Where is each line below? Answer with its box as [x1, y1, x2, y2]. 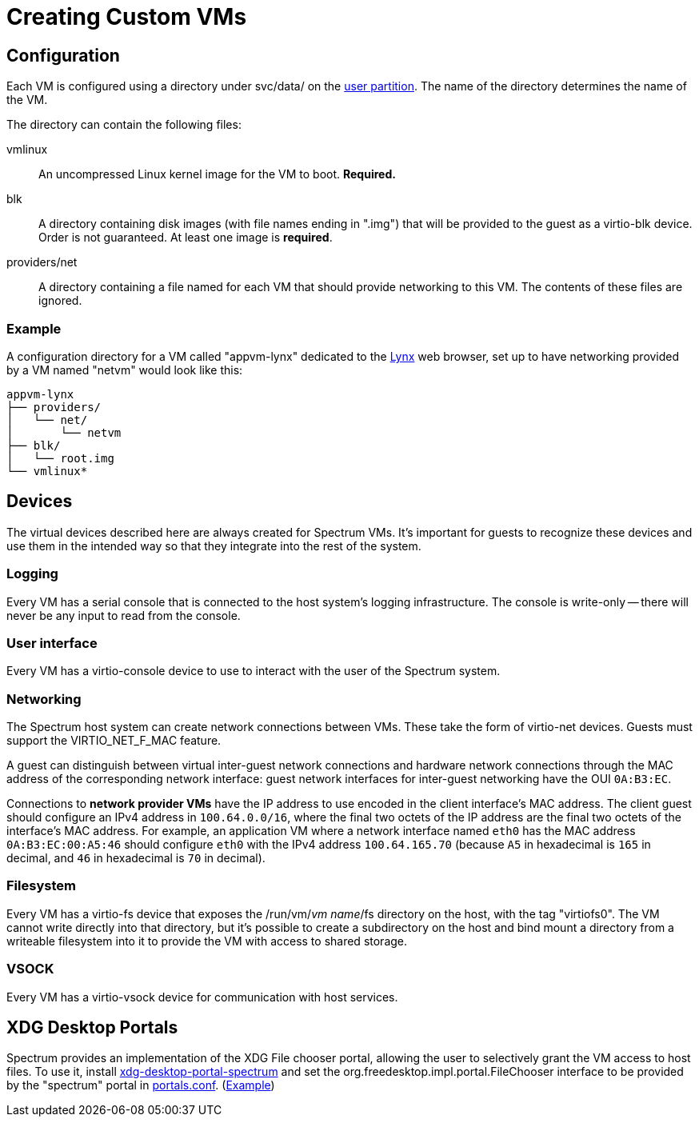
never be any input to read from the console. [6, 608, 241, 622]
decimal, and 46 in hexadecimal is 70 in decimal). [6, 851, 266, 865]
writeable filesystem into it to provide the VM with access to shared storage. [6, 933, 408, 948]
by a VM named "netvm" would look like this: [6, 362, 243, 377]
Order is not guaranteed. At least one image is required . [38, 230, 333, 245]
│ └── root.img [6, 451, 114, 465]
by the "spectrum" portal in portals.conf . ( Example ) [6, 1078, 275, 1093]
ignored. [38, 294, 82, 308]
